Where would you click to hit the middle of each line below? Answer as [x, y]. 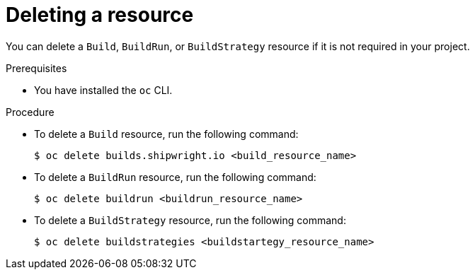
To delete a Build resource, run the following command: [166, 134]
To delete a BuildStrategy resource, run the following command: [190, 220]
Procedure [30, 112]
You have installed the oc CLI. [103, 90]
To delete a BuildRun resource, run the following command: [175, 177]
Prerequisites [36, 68]
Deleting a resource [100, 15]
